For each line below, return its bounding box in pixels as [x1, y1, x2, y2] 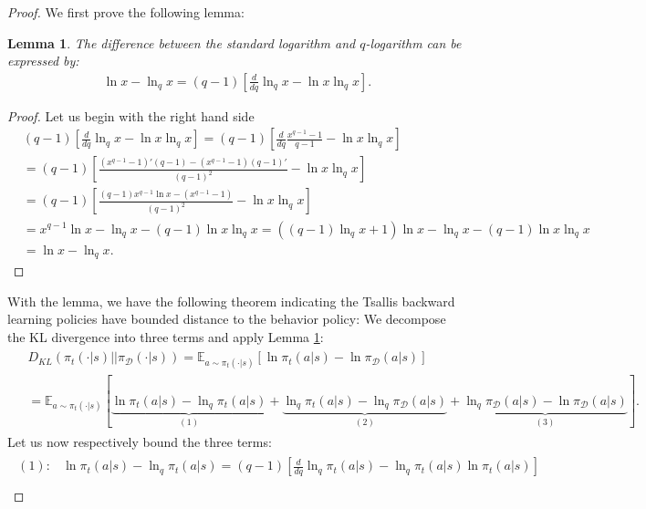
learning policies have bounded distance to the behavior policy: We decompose [7, 309, 446, 328]
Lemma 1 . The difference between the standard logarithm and [7, 33, 356, 52]
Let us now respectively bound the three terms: [7, 432, 272, 452]
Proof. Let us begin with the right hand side [7, 106, 255, 125]
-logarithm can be [365, 33, 462, 52]
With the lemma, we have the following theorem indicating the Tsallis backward [7, 291, 455, 310]
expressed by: [7, 51, 79, 70]
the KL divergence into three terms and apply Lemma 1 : [7, 327, 324, 346]
